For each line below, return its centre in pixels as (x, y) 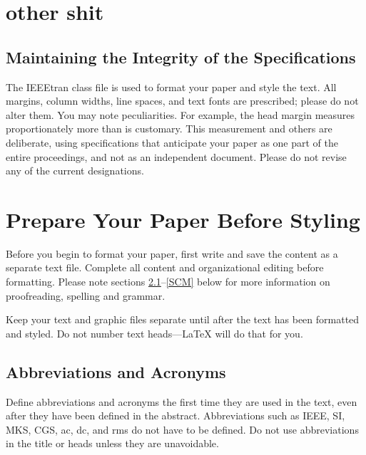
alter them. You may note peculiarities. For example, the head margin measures (181, 114)
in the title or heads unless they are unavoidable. (112, 443)
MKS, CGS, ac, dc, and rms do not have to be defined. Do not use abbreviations (182, 429)
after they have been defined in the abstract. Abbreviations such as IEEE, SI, (176, 415)
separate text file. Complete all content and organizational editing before (165, 267)
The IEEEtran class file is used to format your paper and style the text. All (171, 87)
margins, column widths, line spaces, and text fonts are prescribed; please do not (182, 101)
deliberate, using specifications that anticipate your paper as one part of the (172, 142)
